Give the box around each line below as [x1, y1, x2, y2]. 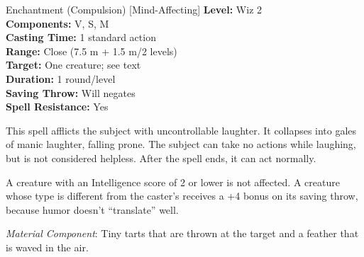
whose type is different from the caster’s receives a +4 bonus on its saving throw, [6, 188, 358, 203]
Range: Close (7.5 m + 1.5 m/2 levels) [6, 43, 177, 58]
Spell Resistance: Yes [6, 99, 109, 114]
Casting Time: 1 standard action [6, 30, 156, 45]
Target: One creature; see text [6, 57, 141, 72]
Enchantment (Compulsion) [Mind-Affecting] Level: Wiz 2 [6, 2, 263, 16]
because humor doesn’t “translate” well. [6, 202, 179, 217]
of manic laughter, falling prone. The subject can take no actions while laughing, [6, 137, 356, 152]
